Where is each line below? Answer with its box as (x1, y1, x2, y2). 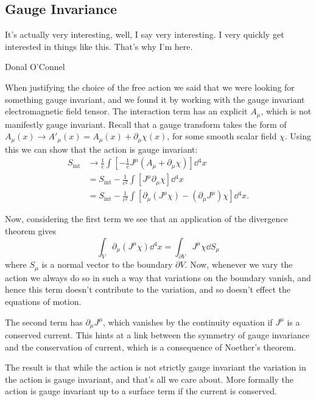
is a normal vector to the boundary (41, 258, 173, 271)
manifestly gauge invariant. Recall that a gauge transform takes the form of (5, 117, 287, 130)
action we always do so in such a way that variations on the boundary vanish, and (5, 271, 311, 284)
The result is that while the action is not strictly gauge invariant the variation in (5, 361, 306, 374)
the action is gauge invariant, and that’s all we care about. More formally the (5, 372, 293, 385)
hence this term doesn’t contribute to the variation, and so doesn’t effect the (5, 283, 291, 296)
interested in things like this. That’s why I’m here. (5, 40, 193, 52)
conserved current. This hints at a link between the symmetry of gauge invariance (5, 329, 310, 341)
